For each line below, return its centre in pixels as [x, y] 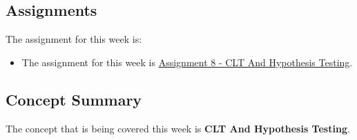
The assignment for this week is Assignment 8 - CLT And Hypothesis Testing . [187, 62]
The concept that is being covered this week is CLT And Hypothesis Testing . [178, 128]
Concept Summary [74, 99]
